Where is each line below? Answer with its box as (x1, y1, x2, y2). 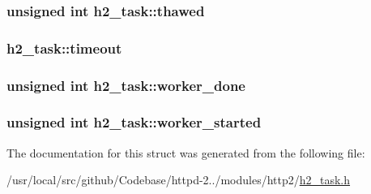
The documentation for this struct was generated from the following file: (6, 144, 365, 161)
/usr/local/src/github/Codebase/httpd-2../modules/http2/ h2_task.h (6, 171, 351, 188)
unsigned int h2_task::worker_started (6, 112, 262, 132)
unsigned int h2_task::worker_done (6, 75, 245, 95)
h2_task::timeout (6, 37, 122, 58)
